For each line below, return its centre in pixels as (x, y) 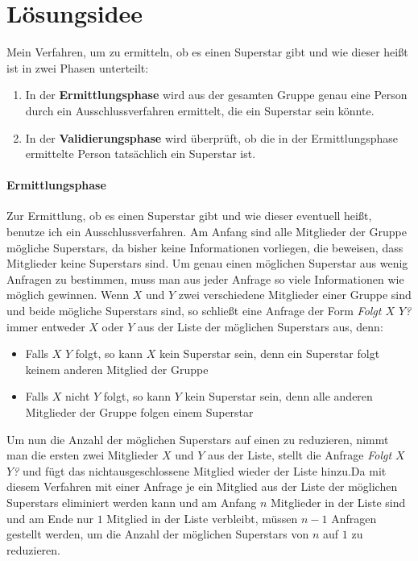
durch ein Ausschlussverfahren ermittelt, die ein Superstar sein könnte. (200, 110)
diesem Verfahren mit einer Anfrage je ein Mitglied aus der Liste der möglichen (202, 486)
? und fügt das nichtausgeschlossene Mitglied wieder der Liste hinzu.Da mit (200, 470)
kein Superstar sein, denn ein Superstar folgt (270, 353)
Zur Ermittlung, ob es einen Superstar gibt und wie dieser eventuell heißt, (189, 216)
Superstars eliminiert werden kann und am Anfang (132, 502)
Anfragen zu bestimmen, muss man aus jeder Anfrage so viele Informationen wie (205, 278)
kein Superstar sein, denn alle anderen (279, 396)
